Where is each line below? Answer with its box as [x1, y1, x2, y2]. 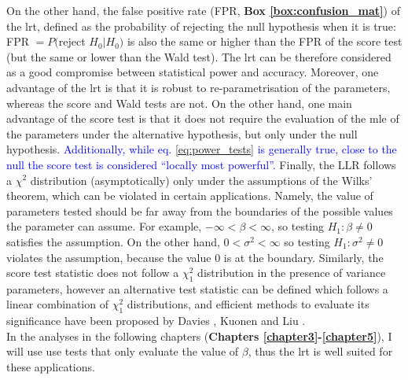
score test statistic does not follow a [6, 264, 179, 281]
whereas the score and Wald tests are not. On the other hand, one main [6, 94, 352, 111]
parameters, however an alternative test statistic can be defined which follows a [6, 280, 388, 297]
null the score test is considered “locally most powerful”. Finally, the [6, 156, 335, 172]
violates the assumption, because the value [6, 249, 211, 265]
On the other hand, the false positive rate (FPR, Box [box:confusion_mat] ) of [6, 2, 400, 18]
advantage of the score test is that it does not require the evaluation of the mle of [6, 110, 399, 127]
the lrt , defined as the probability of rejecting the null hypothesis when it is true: [6, 17, 396, 34]
